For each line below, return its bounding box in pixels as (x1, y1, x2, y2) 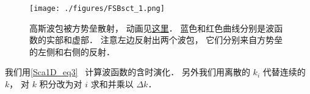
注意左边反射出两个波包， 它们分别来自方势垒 (100, 33, 283, 46)
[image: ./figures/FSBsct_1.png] (29, 4, 165, 13)
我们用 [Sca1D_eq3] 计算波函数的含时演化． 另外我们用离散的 (5, 65, 250, 78)
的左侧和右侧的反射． (29, 45, 115, 58)
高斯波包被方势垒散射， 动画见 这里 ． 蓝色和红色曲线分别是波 (29, 21, 275, 34)
